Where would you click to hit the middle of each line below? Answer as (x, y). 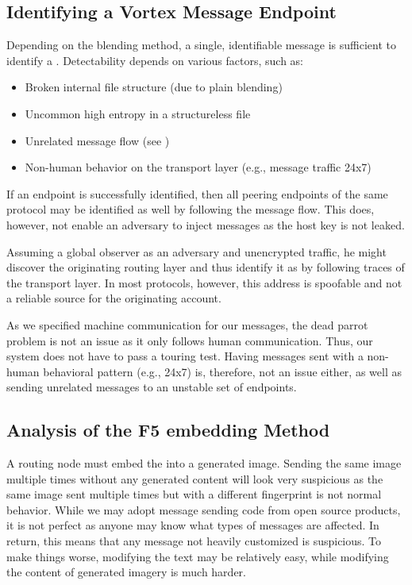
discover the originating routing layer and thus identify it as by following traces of (206, 267)
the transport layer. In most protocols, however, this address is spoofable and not (204, 282)
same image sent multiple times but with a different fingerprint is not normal (194, 494)
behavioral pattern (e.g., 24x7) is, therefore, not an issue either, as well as (222, 371)
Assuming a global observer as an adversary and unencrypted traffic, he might (196, 251)
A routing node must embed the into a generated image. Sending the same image (204, 463)
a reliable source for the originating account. (114, 298)
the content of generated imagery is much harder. (126, 572)
